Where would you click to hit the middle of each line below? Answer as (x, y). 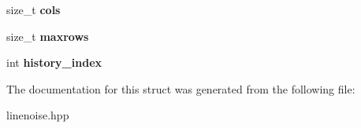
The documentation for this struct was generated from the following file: (181, 88)
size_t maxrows (48, 36)
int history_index (54, 62)
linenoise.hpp (38, 115)
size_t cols (33, 9)
